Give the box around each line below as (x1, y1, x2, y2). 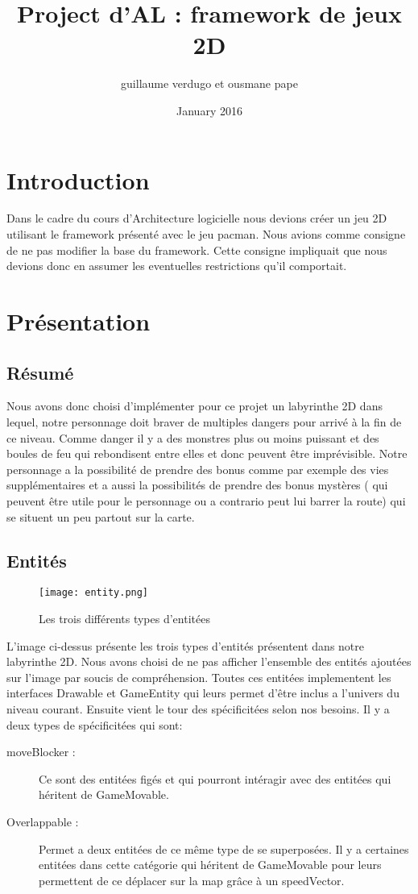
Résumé (6, 360, 74, 385)
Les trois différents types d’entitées (39, 610, 210, 626)
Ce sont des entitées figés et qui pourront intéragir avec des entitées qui (39, 770, 391, 787)
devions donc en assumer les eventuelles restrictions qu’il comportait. (6, 257, 347, 274)
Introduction (6, 163, 150, 196)
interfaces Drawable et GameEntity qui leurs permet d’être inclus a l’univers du (6, 684, 399, 701)
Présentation (6, 305, 151, 337)
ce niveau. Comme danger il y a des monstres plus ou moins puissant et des (6, 429, 379, 446)
